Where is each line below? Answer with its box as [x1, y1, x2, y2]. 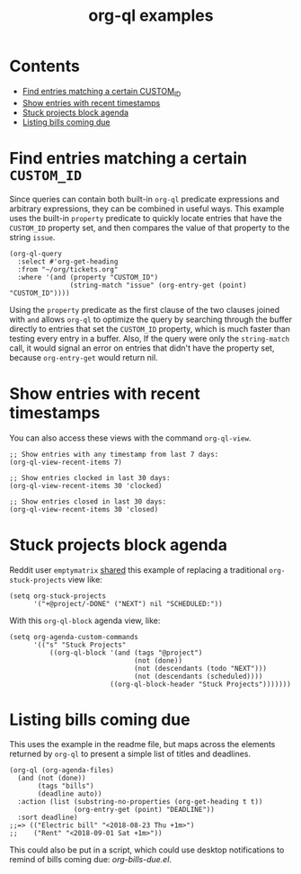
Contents [9, 56, 81, 76]
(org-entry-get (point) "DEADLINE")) [73, 806, 216, 815]
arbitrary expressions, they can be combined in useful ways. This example [9, 203, 285, 214]
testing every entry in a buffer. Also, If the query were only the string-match [9, 333, 290, 343]
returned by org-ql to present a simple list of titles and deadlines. [9, 748, 252, 760]
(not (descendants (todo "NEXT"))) [133, 664, 268, 673]
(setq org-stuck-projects [9, 591, 106, 601]
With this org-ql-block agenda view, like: [9, 615, 161, 626]
